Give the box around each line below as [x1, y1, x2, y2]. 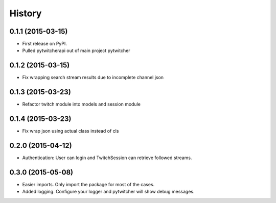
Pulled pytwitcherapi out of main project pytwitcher [22, 47, 130, 54]
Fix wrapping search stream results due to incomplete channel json [22, 74, 164, 81]
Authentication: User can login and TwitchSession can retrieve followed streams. [22, 155, 192, 161]
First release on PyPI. [22, 41, 67, 47]
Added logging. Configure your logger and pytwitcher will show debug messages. [22, 189, 195, 195]
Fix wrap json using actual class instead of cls [22, 128, 119, 134]
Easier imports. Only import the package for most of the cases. [22, 181, 155, 187]
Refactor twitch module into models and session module [22, 101, 141, 107]
